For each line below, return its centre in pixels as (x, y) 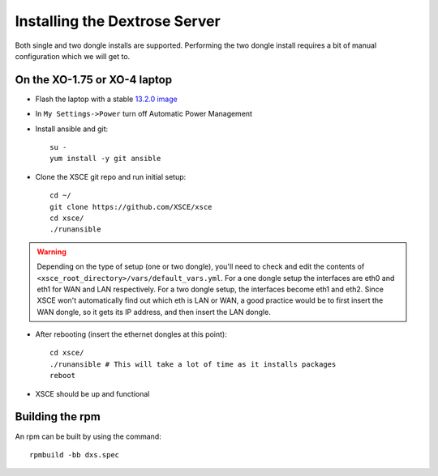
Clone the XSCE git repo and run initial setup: (111, 176)
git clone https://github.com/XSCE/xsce (131, 207)
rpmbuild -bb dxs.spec (75, 455)
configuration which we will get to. (73, 56)
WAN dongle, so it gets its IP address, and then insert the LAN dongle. (154, 312)
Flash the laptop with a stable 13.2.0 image (106, 99)
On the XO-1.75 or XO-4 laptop (94, 80)
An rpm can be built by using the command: (88, 436)
